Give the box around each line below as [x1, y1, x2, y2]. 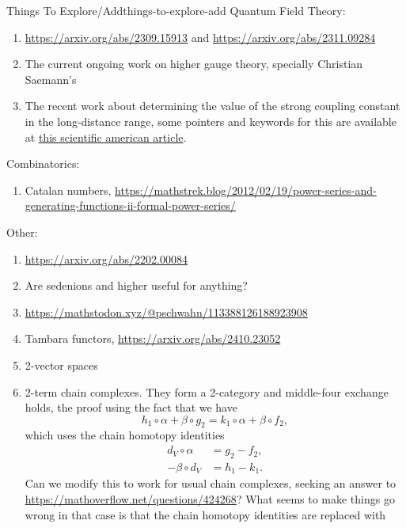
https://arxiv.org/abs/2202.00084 [25, 250, 188, 267]
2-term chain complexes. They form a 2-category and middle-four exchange [25, 383, 389, 400]
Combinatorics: [6, 155, 80, 172]
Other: [6, 223, 38, 240]
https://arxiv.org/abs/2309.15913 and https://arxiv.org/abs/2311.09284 [25, 28, 376, 45]
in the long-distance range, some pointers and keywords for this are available [25, 112, 397, 129]
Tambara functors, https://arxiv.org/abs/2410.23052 [25, 330, 281, 347]
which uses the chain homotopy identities [25, 427, 225, 443]
